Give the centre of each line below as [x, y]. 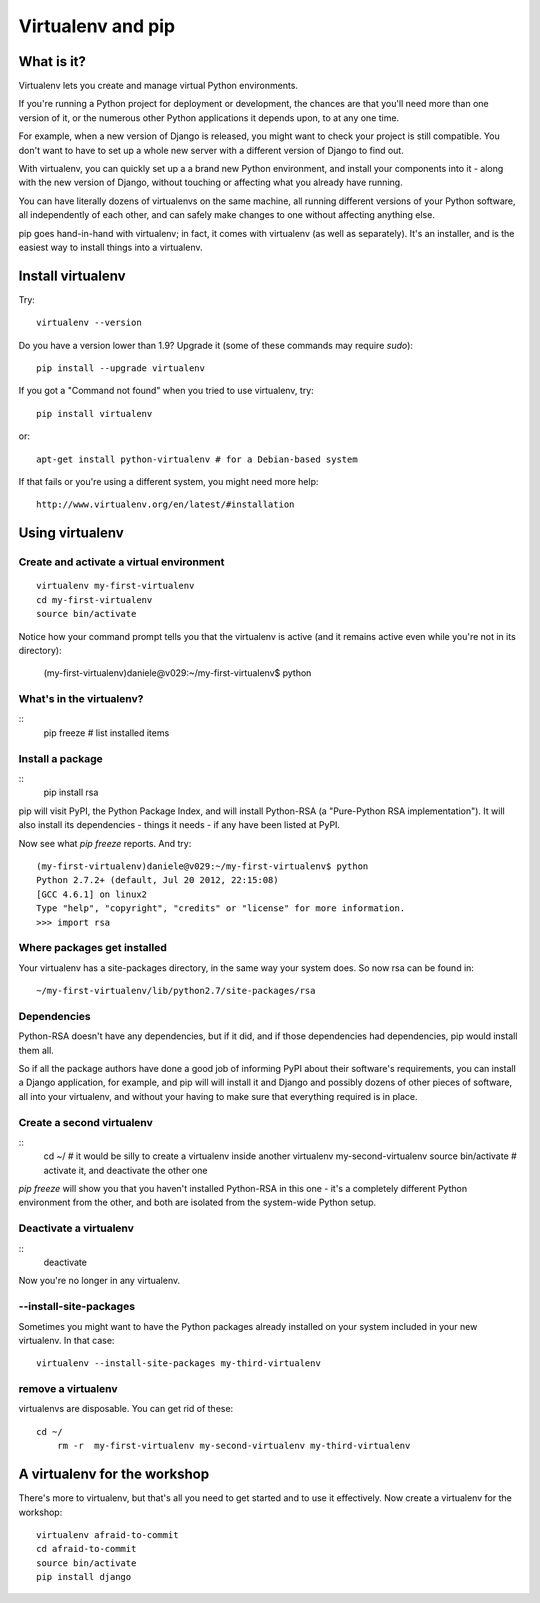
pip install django [84, 1577]
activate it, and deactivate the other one [125, 1170]
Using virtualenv [71, 533]
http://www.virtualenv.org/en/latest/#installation [165, 504]
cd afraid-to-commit [86, 1549]
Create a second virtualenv [86, 1122]
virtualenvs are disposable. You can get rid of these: [126, 1409]
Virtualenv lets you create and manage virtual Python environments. [158, 86]
